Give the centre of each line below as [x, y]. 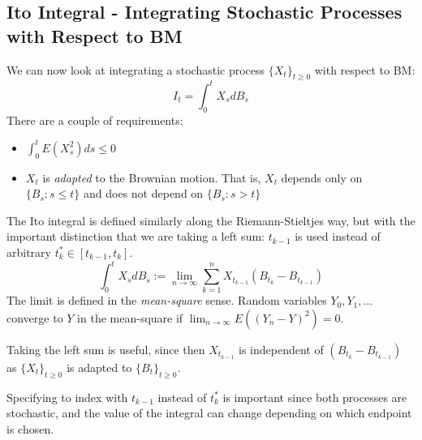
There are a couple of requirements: [95, 120]
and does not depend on [144, 193]
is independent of [281, 349]
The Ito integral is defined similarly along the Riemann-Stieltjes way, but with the [211, 220]
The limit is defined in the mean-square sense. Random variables [167, 300]
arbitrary [29, 252]
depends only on [322, 177]
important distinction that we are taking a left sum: [136, 236]
